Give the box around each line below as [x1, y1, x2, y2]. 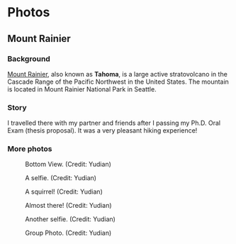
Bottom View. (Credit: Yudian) [25, 160, 112, 169]
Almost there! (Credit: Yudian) [25, 201, 112, 210]
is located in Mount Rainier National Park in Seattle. [7, 84, 157, 93]
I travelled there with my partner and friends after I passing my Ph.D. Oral [7, 118, 221, 128]
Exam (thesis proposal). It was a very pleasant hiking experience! [7, 126, 198, 135]
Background [7, 54, 51, 64]
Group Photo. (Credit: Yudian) [25, 228, 112, 238]
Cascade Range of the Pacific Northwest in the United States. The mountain [7, 77, 229, 86]
